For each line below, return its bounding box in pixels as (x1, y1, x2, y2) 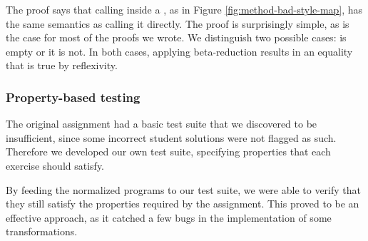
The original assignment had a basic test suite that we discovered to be (6, 116, 317, 131)
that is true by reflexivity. (6, 58, 118, 73)
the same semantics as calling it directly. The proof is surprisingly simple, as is (6, 16, 349, 31)
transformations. (6, 224, 78, 239)
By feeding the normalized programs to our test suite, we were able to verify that (6, 182, 362, 197)
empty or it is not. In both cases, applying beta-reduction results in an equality (6, 43, 353, 58)
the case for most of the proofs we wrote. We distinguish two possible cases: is (6, 30, 347, 45)
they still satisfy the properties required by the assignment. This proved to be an (6, 196, 359, 211)
